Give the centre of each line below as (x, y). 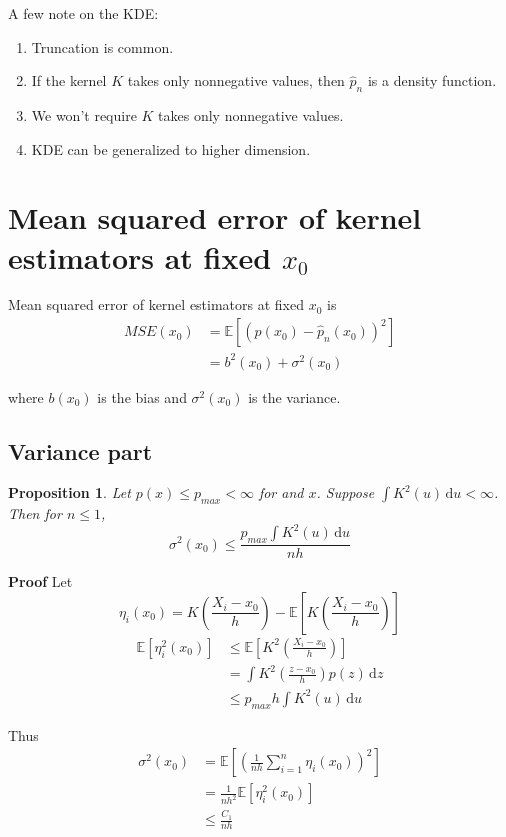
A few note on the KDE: (83, 13)
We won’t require (84, 114)
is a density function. (432, 80)
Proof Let (40, 581)
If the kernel (69, 80)
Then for (35, 513)
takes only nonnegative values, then (236, 80)
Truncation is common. (102, 46)
